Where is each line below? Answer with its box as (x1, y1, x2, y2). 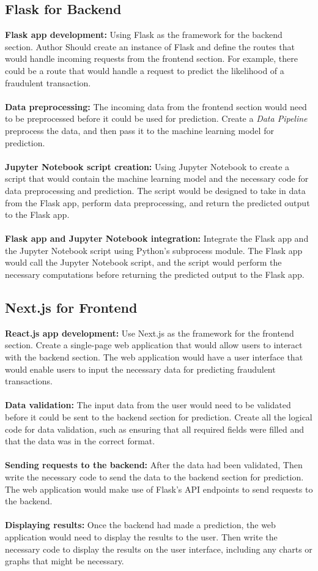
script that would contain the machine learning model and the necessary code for (5, 172, 309, 185)
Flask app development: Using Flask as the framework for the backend (5, 28, 283, 41)
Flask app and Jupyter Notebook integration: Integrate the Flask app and (5, 232, 309, 245)
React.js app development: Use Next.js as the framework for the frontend (5, 326, 294, 339)
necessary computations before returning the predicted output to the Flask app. (5, 268, 305, 281)
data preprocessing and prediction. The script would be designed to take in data (5, 184, 306, 196)
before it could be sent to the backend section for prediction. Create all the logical (5, 411, 312, 424)
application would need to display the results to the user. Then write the (5, 530, 278, 543)
